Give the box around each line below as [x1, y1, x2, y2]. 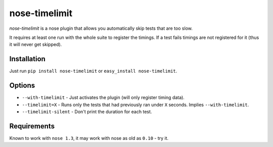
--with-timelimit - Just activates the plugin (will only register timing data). [22, 94, 185, 101]
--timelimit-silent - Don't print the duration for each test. [22, 109, 152, 115]
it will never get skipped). [9, 41, 62, 47]
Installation [9, 55, 45, 63]
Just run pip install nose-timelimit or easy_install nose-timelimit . [9, 68, 177, 74]
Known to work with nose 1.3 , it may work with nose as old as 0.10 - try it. [9, 135, 169, 141]
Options [9, 81, 35, 90]
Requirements [9, 122, 55, 130]
